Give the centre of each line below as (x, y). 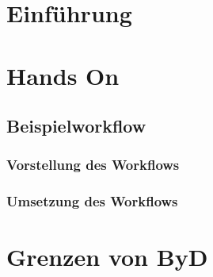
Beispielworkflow (76, 126)
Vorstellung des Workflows (93, 165)
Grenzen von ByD (107, 257)
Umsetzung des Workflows (92, 201)
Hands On (63, 75)
